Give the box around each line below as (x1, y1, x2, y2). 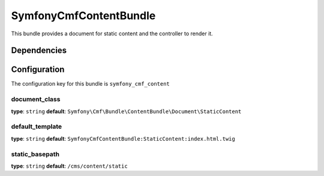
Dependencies (11, 45, 67, 56)
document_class (11, 95, 61, 104)
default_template (11, 123, 62, 131)
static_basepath (11, 150, 60, 158)
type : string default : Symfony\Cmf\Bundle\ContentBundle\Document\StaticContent (11, 108, 242, 115)
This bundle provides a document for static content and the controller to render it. (11, 30, 213, 37)
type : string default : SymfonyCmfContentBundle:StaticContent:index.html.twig (11, 135, 235, 142)
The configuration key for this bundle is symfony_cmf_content (11, 80, 170, 87)
